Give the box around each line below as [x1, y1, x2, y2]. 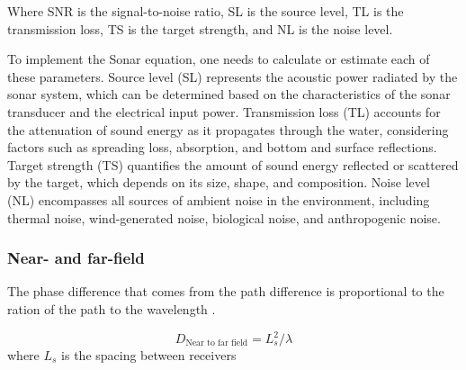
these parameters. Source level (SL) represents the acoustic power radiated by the [7, 67, 458, 86]
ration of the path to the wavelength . [7, 299, 216, 318]
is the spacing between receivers [61, 346, 237, 365]
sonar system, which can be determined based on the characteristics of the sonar [7, 85, 451, 104]
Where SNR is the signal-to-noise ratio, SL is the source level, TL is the [7, 2, 404, 20]
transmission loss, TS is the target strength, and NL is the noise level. [7, 19, 393, 38]
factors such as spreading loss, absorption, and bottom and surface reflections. [7, 138, 437, 157]
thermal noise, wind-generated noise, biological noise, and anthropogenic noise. [7, 208, 441, 227]
